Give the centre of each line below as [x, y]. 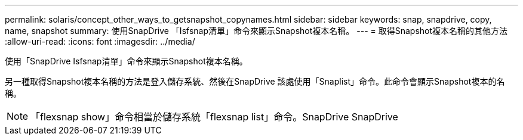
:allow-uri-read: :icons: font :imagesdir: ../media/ [100, 41]
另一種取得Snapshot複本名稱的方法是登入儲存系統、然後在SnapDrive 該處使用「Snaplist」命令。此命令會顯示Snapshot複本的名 [255, 81]
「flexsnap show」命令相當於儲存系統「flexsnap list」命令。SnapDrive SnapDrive [214, 117]
